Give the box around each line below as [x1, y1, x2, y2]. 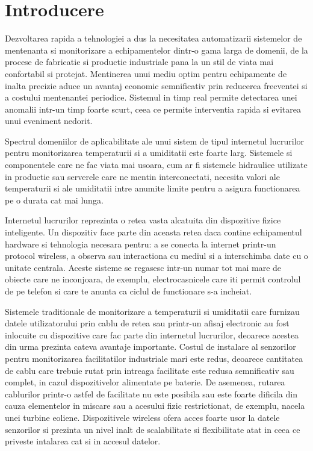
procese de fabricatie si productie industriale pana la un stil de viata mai [5, 55, 274, 68]
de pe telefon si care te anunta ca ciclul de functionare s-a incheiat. [5, 285, 252, 297]
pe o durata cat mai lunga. [5, 193, 104, 206]
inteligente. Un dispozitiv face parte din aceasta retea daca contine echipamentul [5, 226, 302, 238]
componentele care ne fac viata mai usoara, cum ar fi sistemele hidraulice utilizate [5, 158, 308, 171]
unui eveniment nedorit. [5, 114, 93, 127]
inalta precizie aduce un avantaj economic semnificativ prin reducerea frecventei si [5, 79, 308, 92]
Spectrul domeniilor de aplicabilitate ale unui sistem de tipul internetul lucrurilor [5, 134, 305, 147]
